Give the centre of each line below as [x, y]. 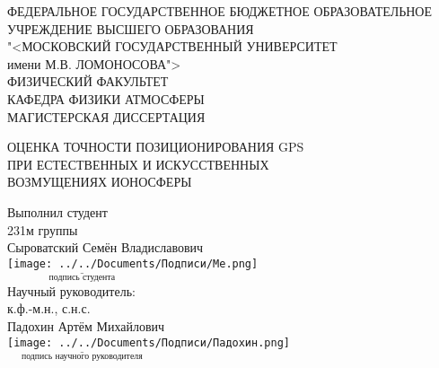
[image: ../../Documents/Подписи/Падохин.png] [149, 342]
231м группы [43, 229]
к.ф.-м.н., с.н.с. [49, 308]
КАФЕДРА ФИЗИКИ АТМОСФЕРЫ [106, 98]
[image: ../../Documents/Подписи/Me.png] [133, 263]
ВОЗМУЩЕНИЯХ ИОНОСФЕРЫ [100, 182]
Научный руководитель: [71, 290]
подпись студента [82, 278]
